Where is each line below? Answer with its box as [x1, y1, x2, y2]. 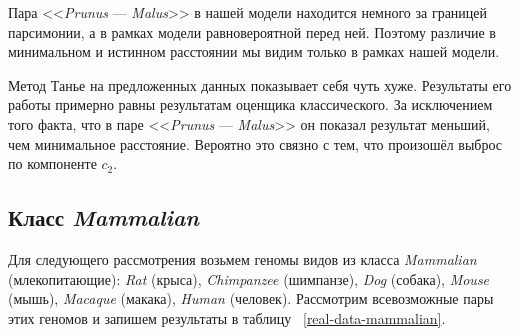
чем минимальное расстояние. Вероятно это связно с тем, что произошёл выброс [8, 133, 503, 154]
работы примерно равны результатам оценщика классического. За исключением [8, 94, 493, 115]
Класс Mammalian [8, 202, 199, 233]
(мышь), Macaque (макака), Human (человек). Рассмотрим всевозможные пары [8, 288, 494, 309]
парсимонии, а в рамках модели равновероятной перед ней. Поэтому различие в [8, 21, 496, 42]
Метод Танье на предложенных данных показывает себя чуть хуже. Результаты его [8, 74, 512, 95]
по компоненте [8, 153, 97, 174]
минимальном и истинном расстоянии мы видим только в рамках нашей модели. [8, 41, 500, 62]
